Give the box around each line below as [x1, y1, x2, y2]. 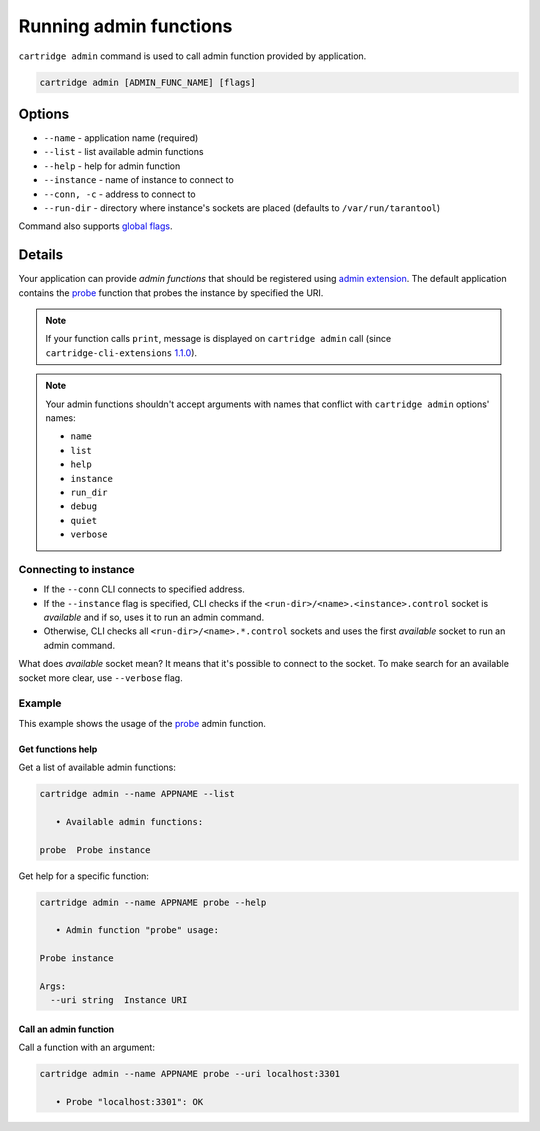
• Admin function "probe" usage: [55, 925, 220, 936]
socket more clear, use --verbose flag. [18, 671, 184, 684]
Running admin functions [18, 15, 233, 37]
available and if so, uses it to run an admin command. [43, 611, 265, 624]
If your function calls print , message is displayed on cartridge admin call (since [45, 333, 392, 345]
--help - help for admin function [43, 160, 181, 172]
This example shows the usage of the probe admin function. [18, 717, 267, 729]
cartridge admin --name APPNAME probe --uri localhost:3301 [39, 1068, 341, 1080]
